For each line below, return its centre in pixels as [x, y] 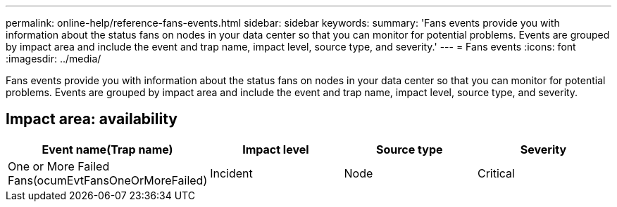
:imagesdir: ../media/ [54, 59]
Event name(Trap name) [107, 149]
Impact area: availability [92, 119]
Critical [496, 173]
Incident [231, 173]
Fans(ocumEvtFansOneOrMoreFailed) [108, 180]
